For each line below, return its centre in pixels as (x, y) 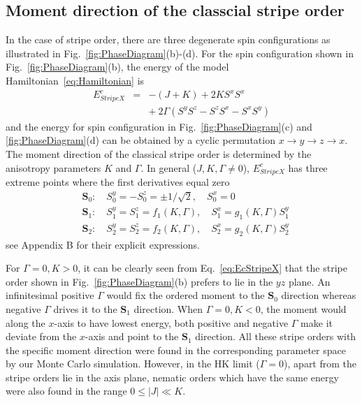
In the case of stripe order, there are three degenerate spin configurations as (168, 39)
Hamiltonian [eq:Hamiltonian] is (75, 80)
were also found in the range (66, 391)
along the (26, 322)
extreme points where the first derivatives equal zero (118, 182)
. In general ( (169, 167)
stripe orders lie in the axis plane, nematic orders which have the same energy (172, 377)
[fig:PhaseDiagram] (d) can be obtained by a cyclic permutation (140, 140)
